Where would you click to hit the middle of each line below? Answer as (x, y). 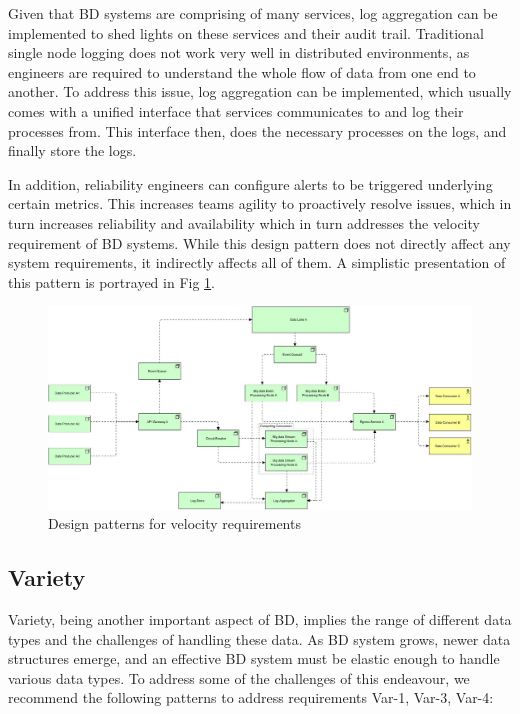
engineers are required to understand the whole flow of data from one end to (242, 71)
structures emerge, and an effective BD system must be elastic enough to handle (254, 658)
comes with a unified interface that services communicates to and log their (236, 110)
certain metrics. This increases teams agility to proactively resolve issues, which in (260, 203)
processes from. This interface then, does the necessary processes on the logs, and (257, 130)
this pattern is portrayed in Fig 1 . (112, 281)
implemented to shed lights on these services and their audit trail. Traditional (246, 32)
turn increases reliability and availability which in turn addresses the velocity (244, 222)
